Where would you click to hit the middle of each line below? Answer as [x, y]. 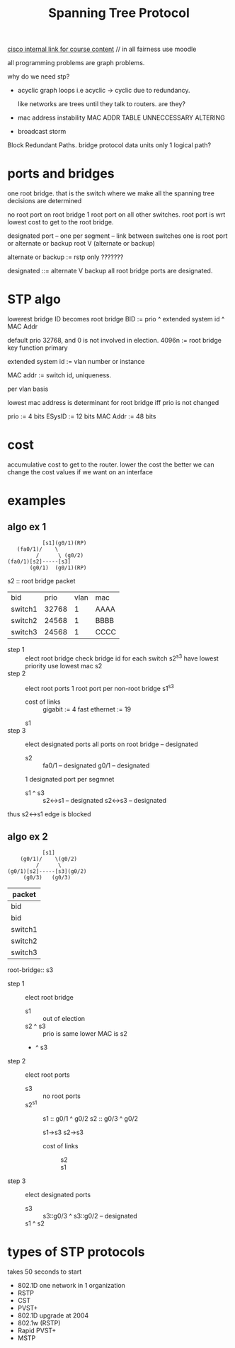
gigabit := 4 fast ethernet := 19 [87, 709]
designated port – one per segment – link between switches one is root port [117, 236]
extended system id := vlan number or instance [76, 362]
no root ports [62, 1096]
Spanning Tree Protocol [119, 13]
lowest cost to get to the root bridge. [61, 222]
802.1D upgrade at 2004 [53, 1315]
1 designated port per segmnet [70, 779]
